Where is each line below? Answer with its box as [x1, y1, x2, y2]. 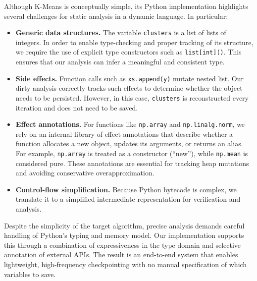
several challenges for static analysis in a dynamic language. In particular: [4, 10, 228, 21]
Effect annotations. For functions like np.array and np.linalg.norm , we [15, 119, 245, 129]
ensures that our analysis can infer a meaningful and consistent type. [15, 56, 225, 67]
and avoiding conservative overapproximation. [15, 168, 154, 178]
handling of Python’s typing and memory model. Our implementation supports [4, 230, 244, 240]
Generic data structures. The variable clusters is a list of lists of [15, 27, 226, 38]
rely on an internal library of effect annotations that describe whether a [15, 128, 233, 139]
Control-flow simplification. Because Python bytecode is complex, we [15, 184, 237, 194]
